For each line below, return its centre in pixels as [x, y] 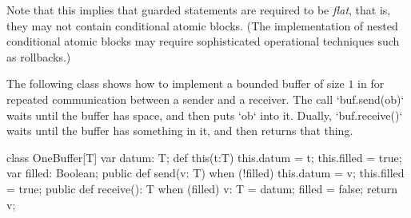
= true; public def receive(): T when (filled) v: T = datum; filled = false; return [202, 188]
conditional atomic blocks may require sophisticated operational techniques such [203, 41]
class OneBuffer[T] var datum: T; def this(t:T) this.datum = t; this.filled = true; [204, 157]
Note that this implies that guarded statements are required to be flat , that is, [199, 10]
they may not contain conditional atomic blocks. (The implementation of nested [202, 25]
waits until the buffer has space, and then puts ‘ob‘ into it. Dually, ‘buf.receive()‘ [205, 115]
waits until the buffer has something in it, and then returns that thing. [180, 131]
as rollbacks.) [39, 56]
